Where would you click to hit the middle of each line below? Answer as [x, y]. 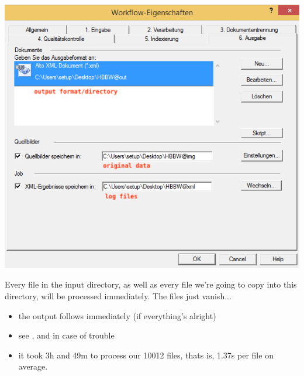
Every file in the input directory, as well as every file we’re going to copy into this [151, 284]
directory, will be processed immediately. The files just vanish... [118, 296]
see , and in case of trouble [66, 335]
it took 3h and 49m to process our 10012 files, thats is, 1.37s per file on [146, 355]
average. [33, 366]
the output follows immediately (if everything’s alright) [117, 315]
